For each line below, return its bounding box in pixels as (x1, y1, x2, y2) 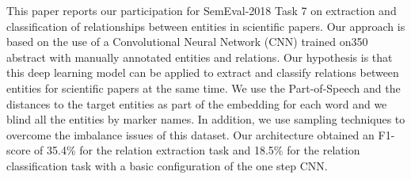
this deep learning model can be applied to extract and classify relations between (6, 64, 399, 81)
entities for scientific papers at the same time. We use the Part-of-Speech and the (6, 79, 401, 96)
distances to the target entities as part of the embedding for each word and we (6, 95, 387, 112)
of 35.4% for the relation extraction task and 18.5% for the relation (34, 142, 360, 158)
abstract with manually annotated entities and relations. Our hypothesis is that (6, 48, 393, 65)
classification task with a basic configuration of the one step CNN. (6, 157, 328, 173)
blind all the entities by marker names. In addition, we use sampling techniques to (6, 111, 405, 128)
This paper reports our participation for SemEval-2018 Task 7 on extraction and (6, 2, 397, 18)
